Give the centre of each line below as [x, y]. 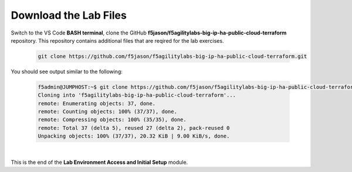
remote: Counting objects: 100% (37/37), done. [107, 112]
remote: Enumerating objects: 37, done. [97, 103]
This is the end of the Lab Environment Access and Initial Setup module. [99, 162]
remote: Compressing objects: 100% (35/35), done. [112, 120]
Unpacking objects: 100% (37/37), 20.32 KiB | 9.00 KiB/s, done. [134, 136]
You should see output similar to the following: [67, 71]
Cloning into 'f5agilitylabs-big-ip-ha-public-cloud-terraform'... [137, 95]
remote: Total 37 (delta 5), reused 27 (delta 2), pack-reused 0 [134, 128]
